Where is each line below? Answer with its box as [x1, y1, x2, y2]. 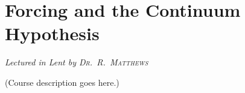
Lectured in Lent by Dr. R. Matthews [5, 56, 148, 68]
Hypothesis [5, 21, 100, 46]
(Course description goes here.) [5, 76, 119, 88]
